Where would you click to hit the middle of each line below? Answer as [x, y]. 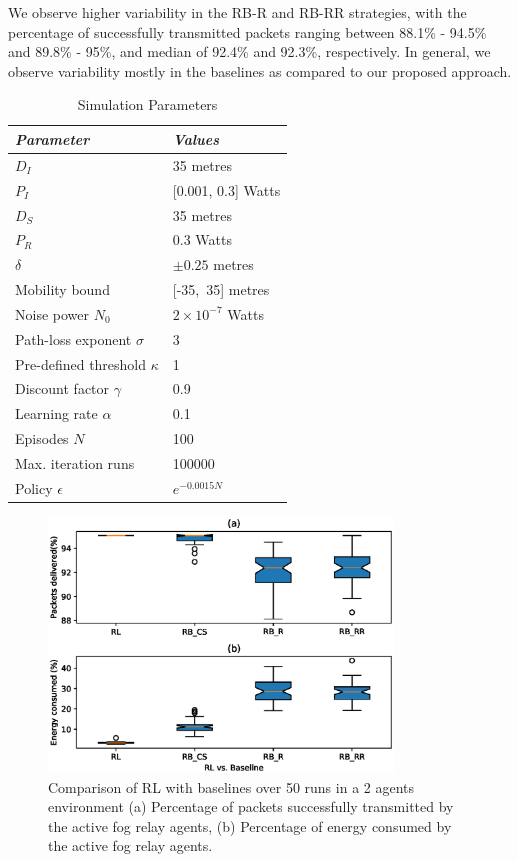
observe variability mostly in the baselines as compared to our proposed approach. [260, 70]
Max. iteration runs [75, 462]
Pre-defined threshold [81, 363]
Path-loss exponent [73, 338]
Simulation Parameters [147, 104]
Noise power [52, 313]
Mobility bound [62, 289]
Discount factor [62, 388]
